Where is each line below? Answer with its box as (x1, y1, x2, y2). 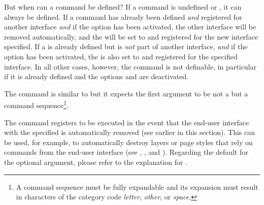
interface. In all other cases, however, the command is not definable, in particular (4, 61, 257, 72)
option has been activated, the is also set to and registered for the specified (4, 51, 238, 61)
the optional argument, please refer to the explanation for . (4, 156, 188, 167)
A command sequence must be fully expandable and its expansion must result (16, 181, 258, 192)
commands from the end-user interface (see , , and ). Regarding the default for (4, 147, 248, 157)
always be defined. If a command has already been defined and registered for (4, 11, 242, 22)
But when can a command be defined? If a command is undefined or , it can (4, 2, 242, 12)
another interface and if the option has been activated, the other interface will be (4, 21, 256, 32)
